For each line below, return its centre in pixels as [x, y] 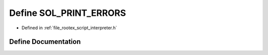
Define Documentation [45, 42]
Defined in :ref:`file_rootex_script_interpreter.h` [69, 28]
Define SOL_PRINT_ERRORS [67, 13]
